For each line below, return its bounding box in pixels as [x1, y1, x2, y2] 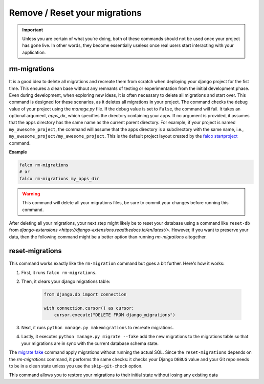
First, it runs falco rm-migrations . [21, 269, 97, 276]
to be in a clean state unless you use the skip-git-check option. [9, 363, 143, 369]
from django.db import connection [44, 291, 127, 297]
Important [22, 27, 44, 33]
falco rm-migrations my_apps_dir [19, 176, 100, 181]
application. [22, 49, 46, 55]
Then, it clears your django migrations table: [21, 278, 110, 284]
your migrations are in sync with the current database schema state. [21, 340, 159, 346]
